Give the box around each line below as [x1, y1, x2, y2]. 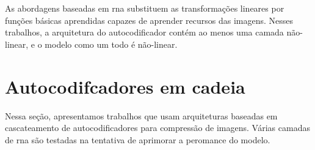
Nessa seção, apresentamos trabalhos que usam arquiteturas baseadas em [5, 109, 278, 122]
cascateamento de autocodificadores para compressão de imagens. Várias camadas [5, 121, 310, 134]
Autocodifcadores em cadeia [5, 73, 245, 99]
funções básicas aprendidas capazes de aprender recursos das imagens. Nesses [5, 13, 293, 26]
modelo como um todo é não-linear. [45, 37, 178, 50]
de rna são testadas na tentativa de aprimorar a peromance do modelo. [5, 133, 270, 146]
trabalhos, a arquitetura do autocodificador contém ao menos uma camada [5, 26, 284, 39]
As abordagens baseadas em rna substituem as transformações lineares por [5, 2, 284, 14]
